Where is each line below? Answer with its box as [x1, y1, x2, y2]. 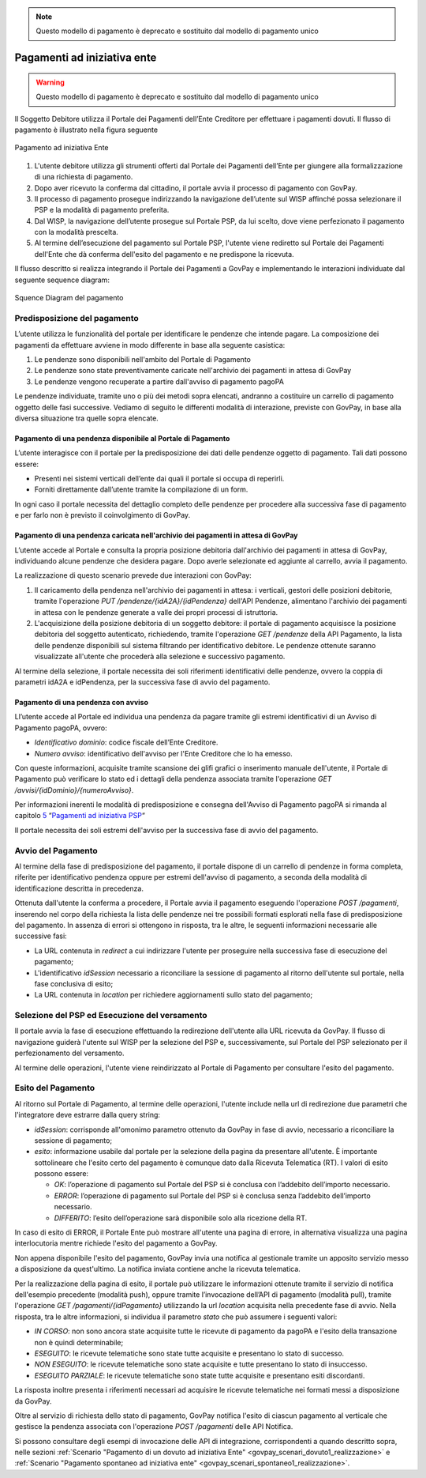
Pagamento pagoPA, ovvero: [14, 723, 108, 733]
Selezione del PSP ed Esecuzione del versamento [14, 1010, 207, 1021]
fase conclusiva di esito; [34, 978, 114, 988]
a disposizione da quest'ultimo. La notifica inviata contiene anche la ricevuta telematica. [14, 1265, 301, 1274]
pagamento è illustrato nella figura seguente [14, 125, 158, 134]
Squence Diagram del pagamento [14, 293, 124, 303]
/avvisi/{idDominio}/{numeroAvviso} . [14, 785, 134, 794]
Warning [35, 77, 65, 87]
